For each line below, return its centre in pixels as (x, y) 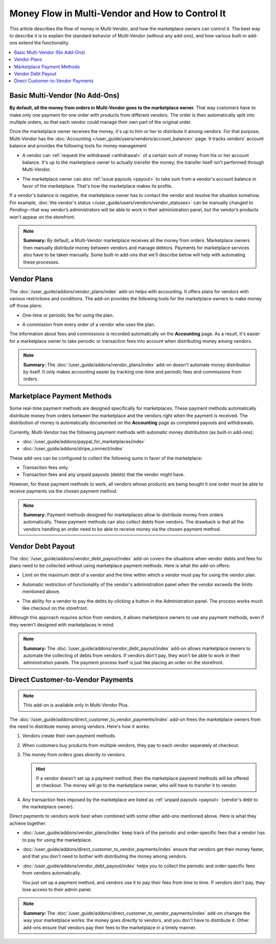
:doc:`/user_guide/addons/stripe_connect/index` (73, 449)
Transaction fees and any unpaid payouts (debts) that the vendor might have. (103, 475)
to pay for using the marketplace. (57, 840)
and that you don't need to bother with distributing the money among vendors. (105, 857)
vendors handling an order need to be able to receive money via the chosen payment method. (122, 529)
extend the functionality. (44, 43)
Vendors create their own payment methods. (69, 736)
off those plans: (26, 306)
